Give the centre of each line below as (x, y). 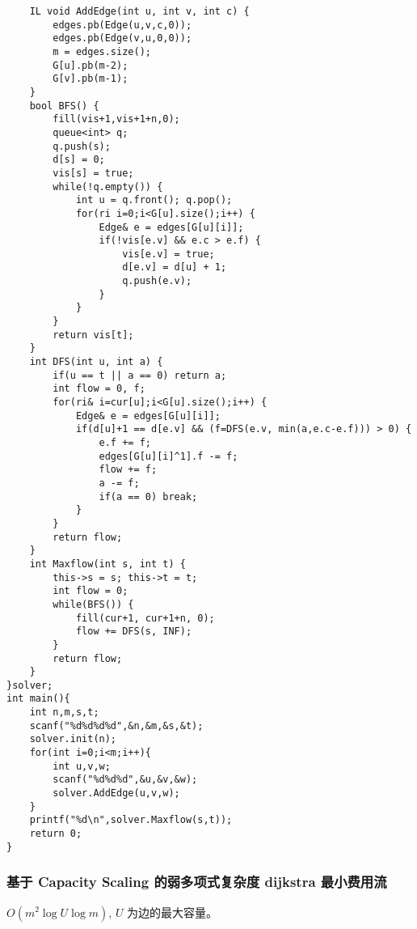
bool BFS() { (64, 106)
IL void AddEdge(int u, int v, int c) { (139, 11)
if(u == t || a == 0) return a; (140, 375)
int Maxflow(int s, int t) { (107, 564)
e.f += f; (125, 443)
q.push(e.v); (157, 281)
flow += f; (128, 470)
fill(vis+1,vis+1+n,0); (116, 119)
